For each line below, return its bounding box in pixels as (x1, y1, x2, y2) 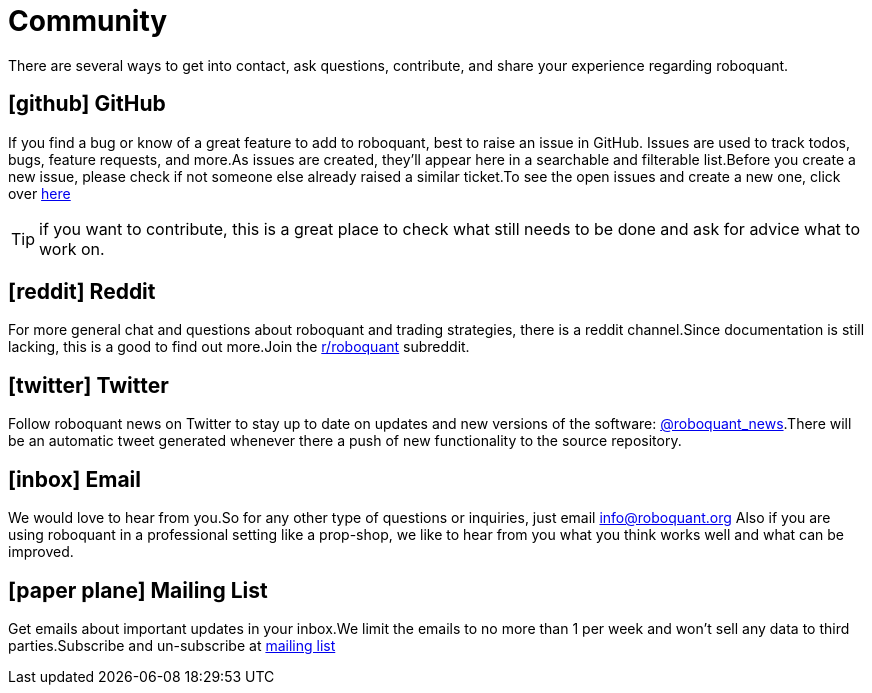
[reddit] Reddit (8, 279, 156, 305)
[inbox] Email (8, 466, 141, 492)
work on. (39, 238, 105, 259)
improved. (8, 543, 74, 561)
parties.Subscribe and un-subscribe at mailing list (8, 636, 336, 654)
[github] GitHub (8, 91, 166, 117)
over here (8, 184, 71, 202)
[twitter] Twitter (8, 372, 169, 398)
